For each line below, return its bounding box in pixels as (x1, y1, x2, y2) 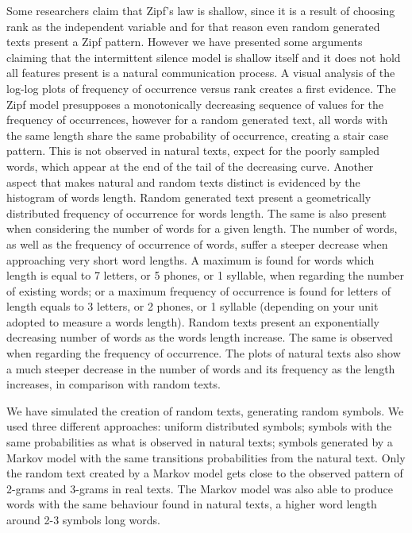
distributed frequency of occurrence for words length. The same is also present (6, 204, 387, 221)
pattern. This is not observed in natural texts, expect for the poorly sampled (6, 142, 379, 159)
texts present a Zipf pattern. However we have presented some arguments (6, 33, 363, 50)
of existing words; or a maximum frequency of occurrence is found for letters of (6, 282, 391, 299)
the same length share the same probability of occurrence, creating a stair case (6, 126, 389, 143)
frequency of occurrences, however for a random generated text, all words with (6, 111, 388, 128)
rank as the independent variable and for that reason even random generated (6, 17, 380, 34)
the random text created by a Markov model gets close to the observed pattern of (6, 465, 403, 481)
